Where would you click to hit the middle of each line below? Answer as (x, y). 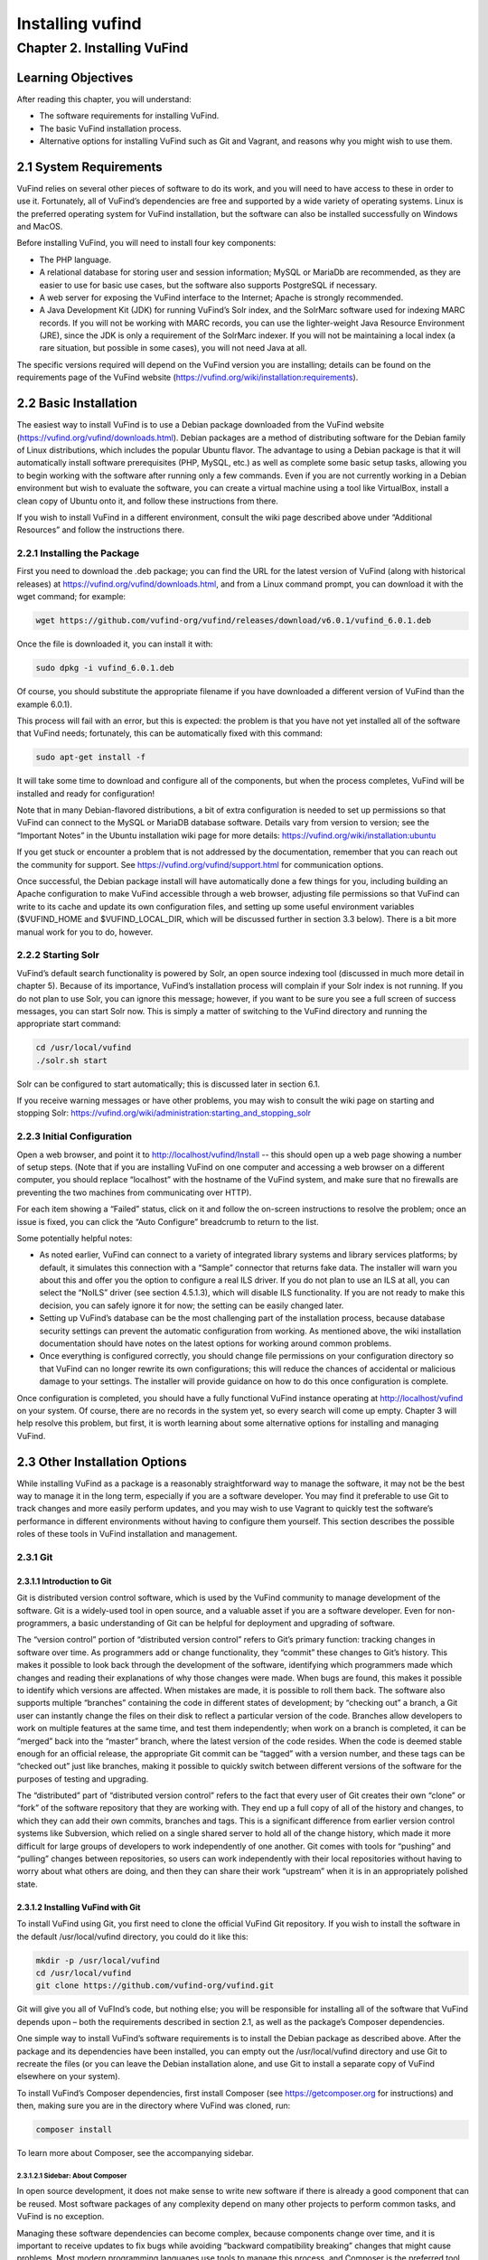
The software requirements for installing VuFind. (129, 116)
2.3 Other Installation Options (102, 1461)
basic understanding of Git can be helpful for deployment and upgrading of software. (237, 1623)
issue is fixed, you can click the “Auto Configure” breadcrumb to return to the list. (168, 1221)
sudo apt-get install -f (91, 758)
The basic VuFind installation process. (110, 128)
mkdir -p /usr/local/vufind (98, 1960)
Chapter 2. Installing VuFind (103, 48)
